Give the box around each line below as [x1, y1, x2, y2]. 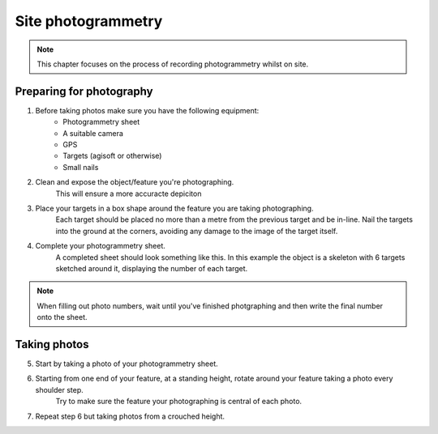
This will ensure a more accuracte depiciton [55, 189, 202, 198]
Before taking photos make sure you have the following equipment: [35, 105, 260, 115]
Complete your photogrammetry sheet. [35, 241, 165, 251]
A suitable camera [62, 128, 123, 138]
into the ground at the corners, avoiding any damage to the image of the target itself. [55, 226, 338, 236]
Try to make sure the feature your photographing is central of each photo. [55, 397, 303, 406]
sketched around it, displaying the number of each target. [55, 263, 248, 273]
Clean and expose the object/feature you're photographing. [35, 177, 234, 187]
